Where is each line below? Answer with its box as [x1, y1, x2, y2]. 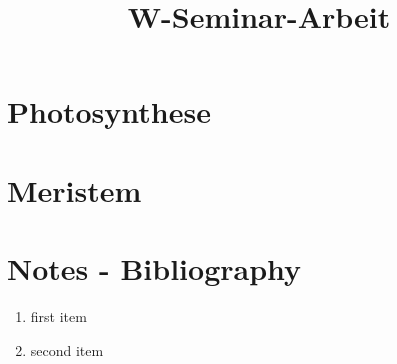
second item [30, 339, 104, 360]
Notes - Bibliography [7, 248, 302, 289]
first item [30, 306, 87, 327]
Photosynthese [7, 91, 211, 132]
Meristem [7, 169, 142, 210]
